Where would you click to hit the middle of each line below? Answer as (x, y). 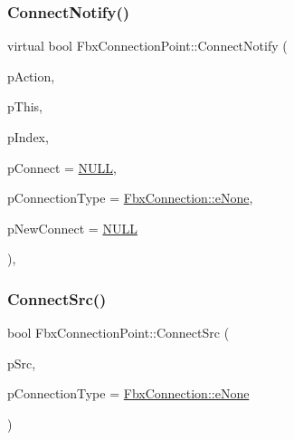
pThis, (25, 106)
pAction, (31, 76)
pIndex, (28, 137)
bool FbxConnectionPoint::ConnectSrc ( (119, 333)
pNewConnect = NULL (72, 228)
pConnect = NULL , (62, 167)
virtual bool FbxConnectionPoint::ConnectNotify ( (147, 46)
